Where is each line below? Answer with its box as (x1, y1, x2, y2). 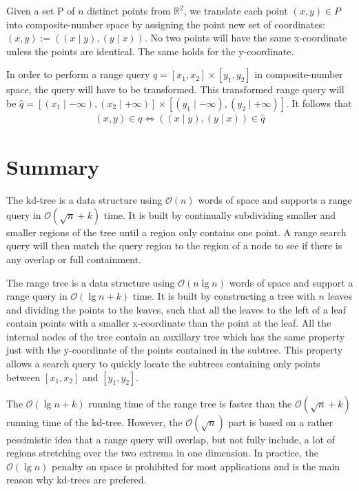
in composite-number (254, 67, 343, 81)
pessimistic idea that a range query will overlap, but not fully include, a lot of (6, 432, 335, 446)
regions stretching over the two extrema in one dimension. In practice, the (6, 445, 319, 460)
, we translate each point (183, 3, 288, 17)
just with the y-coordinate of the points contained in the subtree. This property (6, 343, 343, 357)
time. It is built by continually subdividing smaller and (103, 207, 336, 222)
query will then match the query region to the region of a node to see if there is (6, 238, 342, 253)
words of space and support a (229, 275, 353, 289)
